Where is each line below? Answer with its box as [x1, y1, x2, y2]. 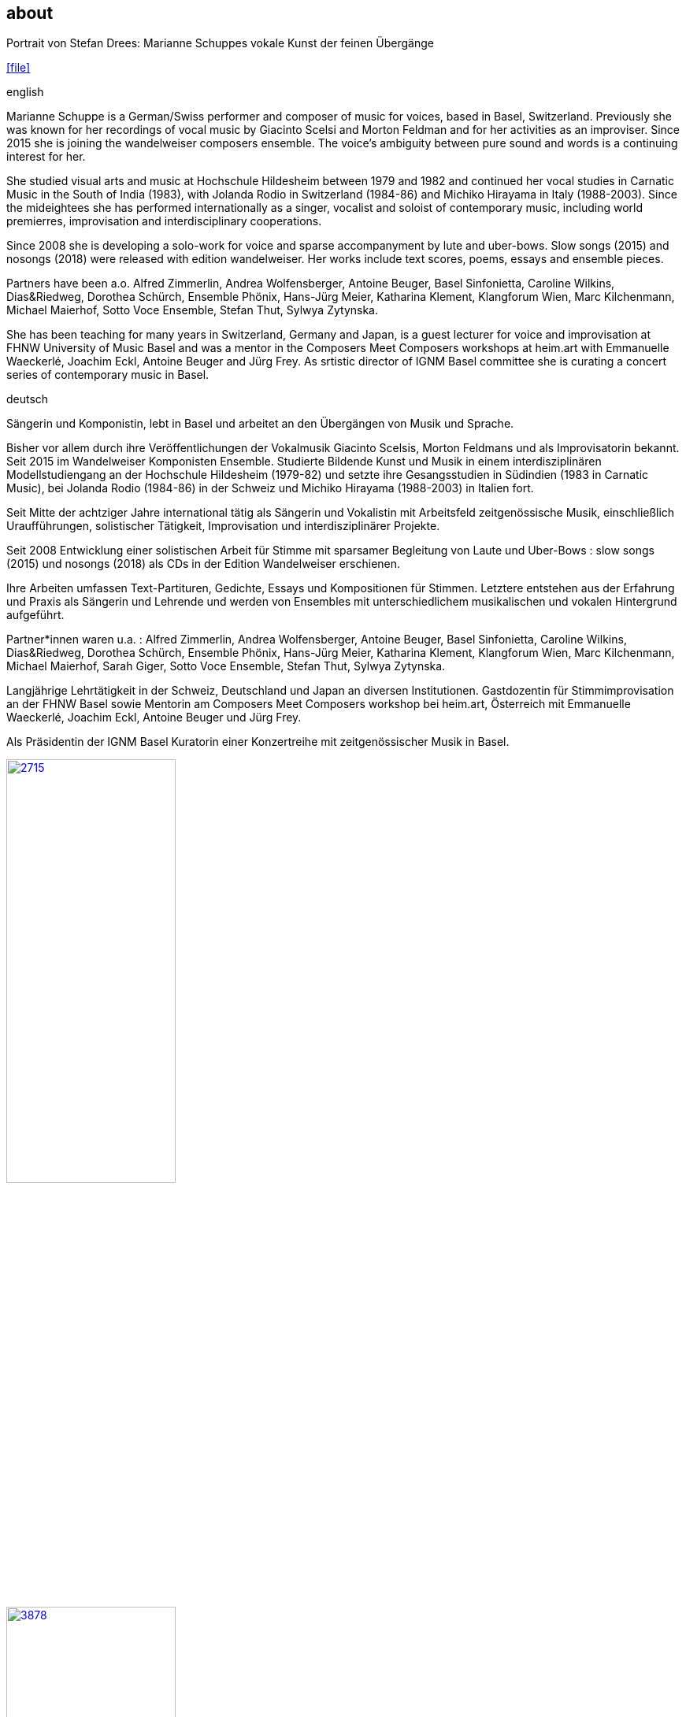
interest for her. [6, 150, 86, 164]
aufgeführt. [6, 608, 65, 622]
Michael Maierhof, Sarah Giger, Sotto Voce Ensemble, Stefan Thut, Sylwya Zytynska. [6, 659, 446, 673]
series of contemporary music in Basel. [6, 368, 210, 382]
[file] [6, 61, 31, 75]
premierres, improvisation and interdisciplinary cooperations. [6, 214, 322, 228]
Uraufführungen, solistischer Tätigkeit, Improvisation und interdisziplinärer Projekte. [6, 519, 440, 533]
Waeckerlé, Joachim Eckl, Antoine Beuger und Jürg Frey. [6, 710, 302, 725]
